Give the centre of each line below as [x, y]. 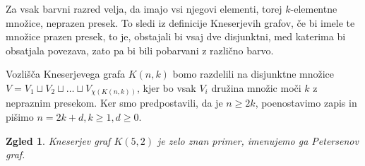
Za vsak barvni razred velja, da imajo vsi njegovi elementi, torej [144, 8]
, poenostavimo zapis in [306, 103]
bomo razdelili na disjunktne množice [253, 74]
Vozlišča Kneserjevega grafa [65, 74]
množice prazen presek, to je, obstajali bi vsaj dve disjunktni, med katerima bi [176, 36]
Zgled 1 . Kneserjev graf [58, 140]
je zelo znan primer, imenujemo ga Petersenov [258, 140]
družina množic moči [256, 87]
